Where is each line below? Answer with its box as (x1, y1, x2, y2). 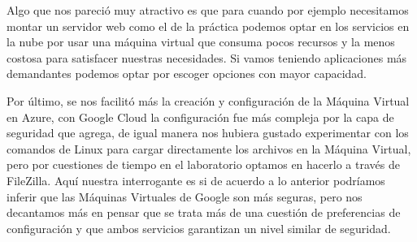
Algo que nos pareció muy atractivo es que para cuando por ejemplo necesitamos (7, 2, 409, 18)
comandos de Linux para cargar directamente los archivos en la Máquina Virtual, (7, 140, 411, 157)
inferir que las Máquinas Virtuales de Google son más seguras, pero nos (7, 188, 363, 205)
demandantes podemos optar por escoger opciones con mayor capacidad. (7, 65, 367, 82)
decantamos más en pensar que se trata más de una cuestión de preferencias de (7, 204, 401, 221)
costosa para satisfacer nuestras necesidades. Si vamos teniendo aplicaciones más (7, 49, 407, 66)
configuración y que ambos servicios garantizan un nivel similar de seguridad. (7, 219, 391, 236)
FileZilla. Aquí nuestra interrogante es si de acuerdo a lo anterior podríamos (7, 171, 385, 188)
